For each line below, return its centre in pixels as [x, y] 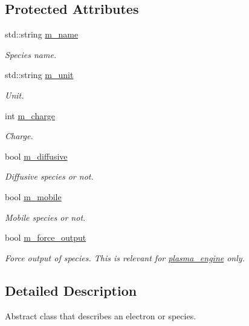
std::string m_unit [39, 75]
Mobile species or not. [45, 217]
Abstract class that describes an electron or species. [101, 315]
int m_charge [30, 115]
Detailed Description [71, 290]
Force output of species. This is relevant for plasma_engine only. [125, 257]
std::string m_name [42, 34]
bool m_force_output [46, 237]
